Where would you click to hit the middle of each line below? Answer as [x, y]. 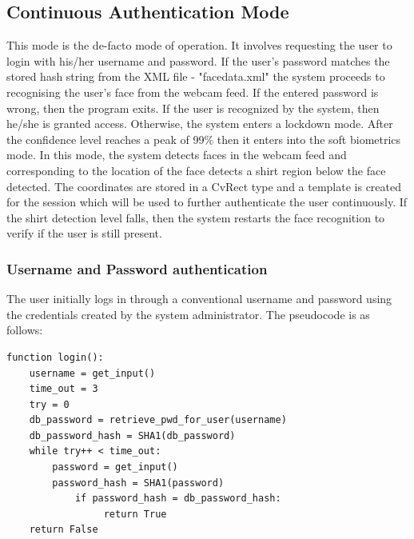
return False [64, 530]
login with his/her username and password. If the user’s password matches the [198, 60]
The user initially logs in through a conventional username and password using [199, 299]
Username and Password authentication [137, 268]
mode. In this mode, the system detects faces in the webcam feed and [177, 155]
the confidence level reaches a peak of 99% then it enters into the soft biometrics [204, 139]
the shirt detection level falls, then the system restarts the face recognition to [196, 217]
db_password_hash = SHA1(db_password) [132, 435]
